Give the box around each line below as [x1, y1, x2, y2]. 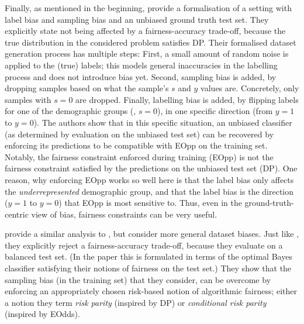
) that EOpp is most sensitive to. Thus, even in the [58, 197, 242, 209]
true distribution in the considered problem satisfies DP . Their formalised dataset [5, 36, 296, 48]
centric [5, 208, 29, 220]
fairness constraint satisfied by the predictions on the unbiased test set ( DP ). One [5, 162, 298, 174]
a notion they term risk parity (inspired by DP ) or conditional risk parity [5, 296, 267, 308]
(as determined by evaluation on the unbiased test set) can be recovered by [5, 127, 274, 140]
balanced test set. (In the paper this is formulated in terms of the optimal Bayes [5, 250, 292, 263]
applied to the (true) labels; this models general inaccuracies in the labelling [5, 58, 278, 71]
